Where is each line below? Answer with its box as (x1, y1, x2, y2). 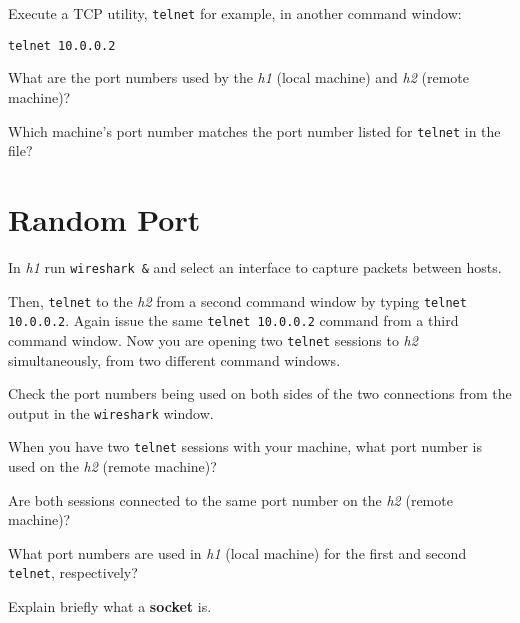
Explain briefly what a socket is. (8, 596, 212, 617)
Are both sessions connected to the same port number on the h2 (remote (8, 489, 453, 510)
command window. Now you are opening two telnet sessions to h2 (8, 329, 418, 350)
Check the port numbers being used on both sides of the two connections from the (8, 383, 512, 404)
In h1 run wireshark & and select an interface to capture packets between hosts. (8, 256, 502, 277)
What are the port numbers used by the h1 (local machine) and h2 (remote (8, 67, 469, 88)
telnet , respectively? (8, 562, 138, 583)
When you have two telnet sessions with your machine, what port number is (8, 436, 482, 457)
